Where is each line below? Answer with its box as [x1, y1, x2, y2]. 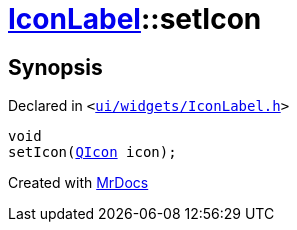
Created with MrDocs [8, 174, 149, 192]
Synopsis [8, 54, 103, 80]
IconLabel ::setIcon [8, 2, 262, 36]
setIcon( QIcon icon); [8, 144, 177, 161]
